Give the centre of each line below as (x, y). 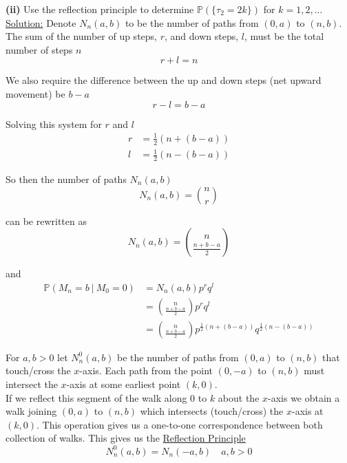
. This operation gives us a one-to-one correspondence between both (180, 424)
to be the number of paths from (192, 22)
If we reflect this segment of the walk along (96, 397)
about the (239, 397)
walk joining (31, 411)
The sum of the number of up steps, (81, 36)
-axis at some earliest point (124, 384)
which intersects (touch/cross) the (212, 411)
